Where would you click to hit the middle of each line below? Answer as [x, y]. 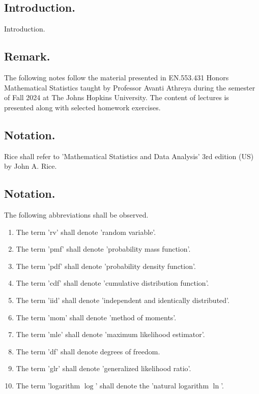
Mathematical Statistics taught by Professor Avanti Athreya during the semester [130, 87]
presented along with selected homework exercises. [82, 107]
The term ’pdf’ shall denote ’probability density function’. [106, 266]
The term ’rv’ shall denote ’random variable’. [86, 232]
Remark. [27, 56]
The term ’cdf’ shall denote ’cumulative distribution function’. [112, 283]
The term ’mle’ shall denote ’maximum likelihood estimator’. [110, 334]
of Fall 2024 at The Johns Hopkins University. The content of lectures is [117, 97]
